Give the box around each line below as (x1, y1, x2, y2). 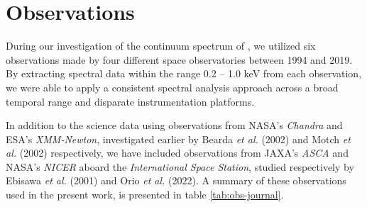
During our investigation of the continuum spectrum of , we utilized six (6, 38, 316, 53)
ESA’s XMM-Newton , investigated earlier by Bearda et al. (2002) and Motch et (6, 131, 351, 146)
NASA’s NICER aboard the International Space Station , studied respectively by (6, 159, 354, 174)
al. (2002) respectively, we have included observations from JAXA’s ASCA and (6, 145, 349, 160)
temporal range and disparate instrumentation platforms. (6, 94, 255, 108)
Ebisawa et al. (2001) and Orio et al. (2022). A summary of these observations (6, 173, 346, 188)
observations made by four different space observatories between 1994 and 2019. (6, 52, 353, 67)
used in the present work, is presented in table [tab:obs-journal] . (6, 187, 284, 202)
